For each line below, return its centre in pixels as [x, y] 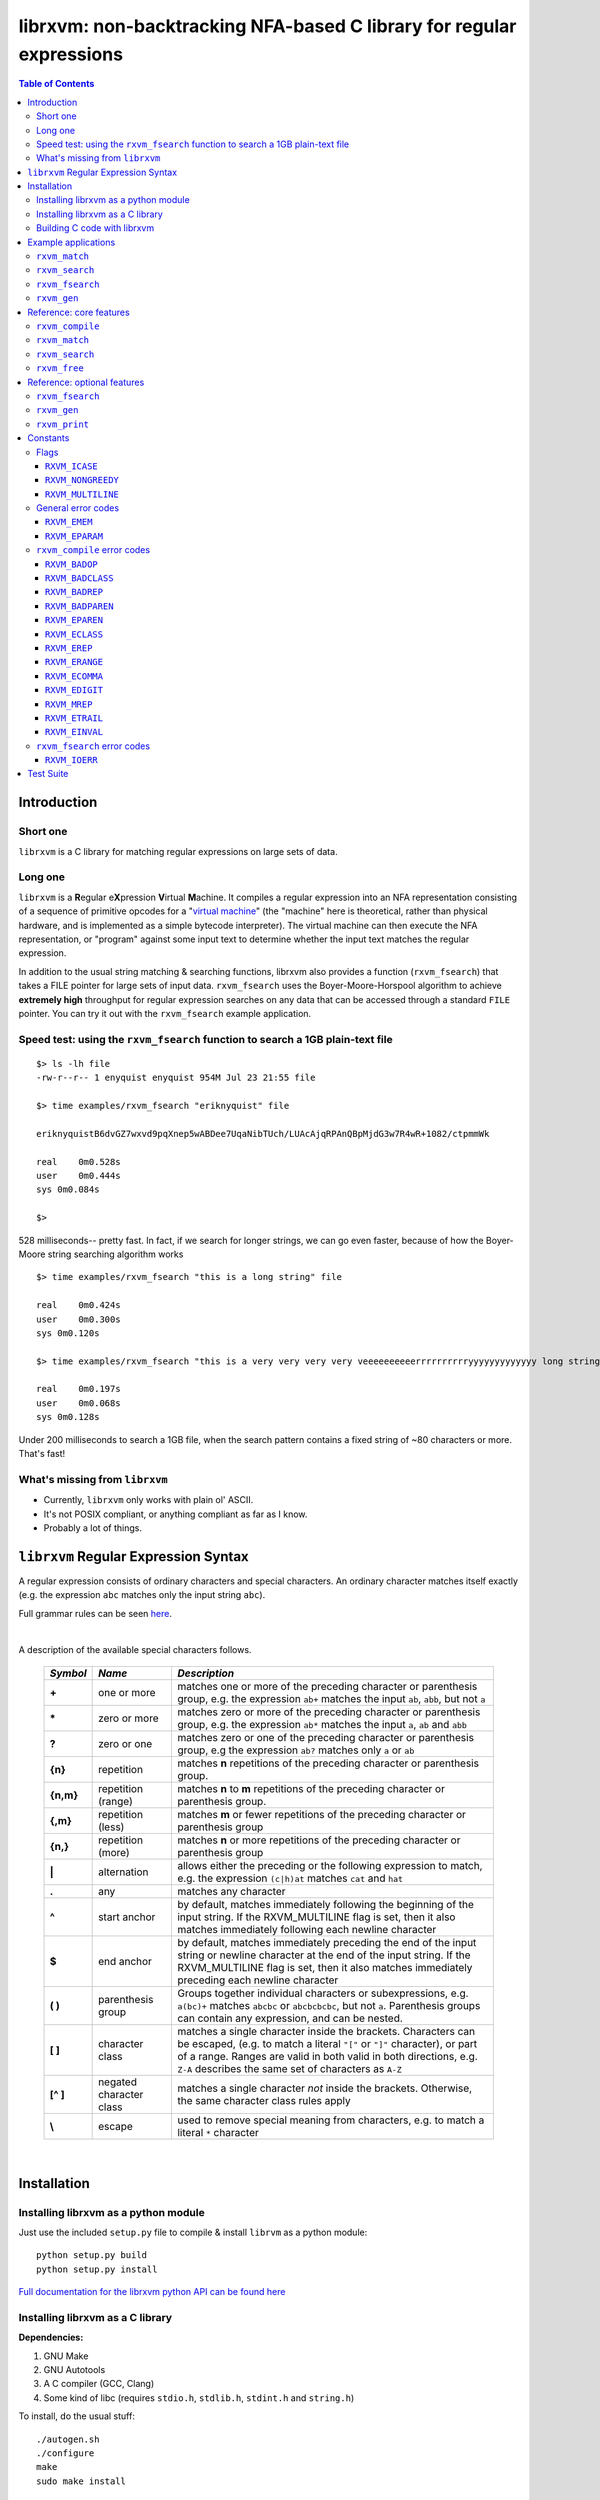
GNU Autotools [74, 2370]
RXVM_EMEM [69, 522]
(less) [111, 1827]
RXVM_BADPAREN [79, 606]
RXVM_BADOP [72, 564]
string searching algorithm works [115, 1254]
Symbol [68, 1673]
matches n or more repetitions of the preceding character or [318, 1840]
